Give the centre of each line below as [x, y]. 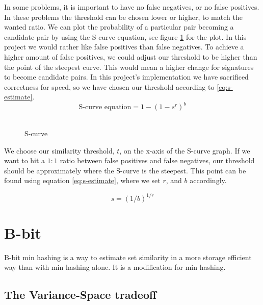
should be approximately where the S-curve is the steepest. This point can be [125, 170]
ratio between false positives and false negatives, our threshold [157, 160]
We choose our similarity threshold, [59, 150]
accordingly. [208, 180]
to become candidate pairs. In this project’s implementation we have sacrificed [126, 77]
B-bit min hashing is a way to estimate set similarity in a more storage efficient [128, 257]
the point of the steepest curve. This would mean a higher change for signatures [129, 67]
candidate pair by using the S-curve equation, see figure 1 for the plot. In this [125, 36]
